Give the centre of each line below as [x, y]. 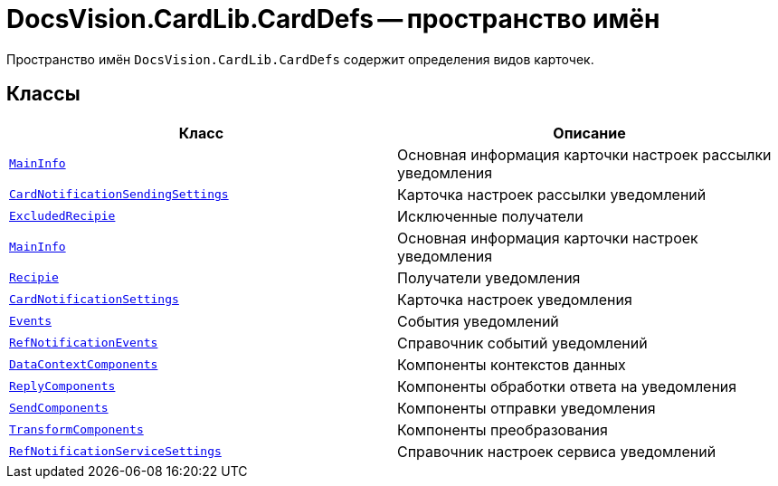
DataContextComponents [84, 365]
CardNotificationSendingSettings [119, 195]
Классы [43, 94]
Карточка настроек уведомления [515, 299]
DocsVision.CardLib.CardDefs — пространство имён [333, 19]
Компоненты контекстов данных [512, 364]
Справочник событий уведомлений [522, 343]
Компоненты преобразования [503, 429]
